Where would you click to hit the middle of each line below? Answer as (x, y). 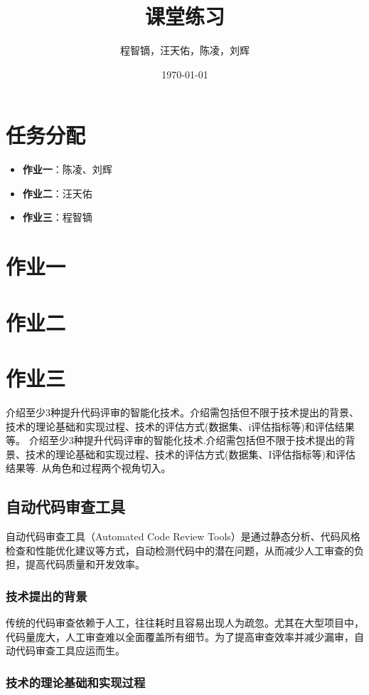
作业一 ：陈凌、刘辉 (67, 169)
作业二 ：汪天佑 (57, 193)
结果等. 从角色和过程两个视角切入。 (89, 468)
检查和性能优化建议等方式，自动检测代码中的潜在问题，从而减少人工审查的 (180, 550)
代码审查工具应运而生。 (70, 650)
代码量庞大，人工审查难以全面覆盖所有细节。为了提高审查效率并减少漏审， (180, 636)
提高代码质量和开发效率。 (85, 564)
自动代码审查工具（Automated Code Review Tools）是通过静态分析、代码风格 (183, 536)
